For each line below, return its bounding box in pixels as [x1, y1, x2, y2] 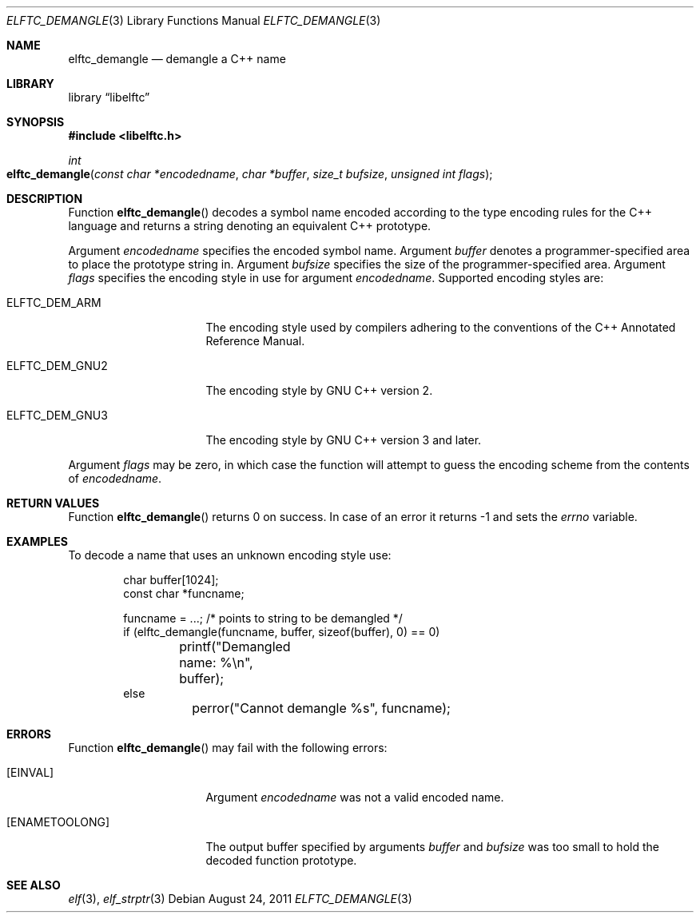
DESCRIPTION [6, 192, 83, 205]
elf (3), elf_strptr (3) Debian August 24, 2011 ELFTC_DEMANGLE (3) [68, 892, 412, 905]
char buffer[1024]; [123, 573, 219, 587]
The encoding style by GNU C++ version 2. [205, 384, 433, 397]
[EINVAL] [6, 766, 54, 779]
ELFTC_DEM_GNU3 [6, 408, 108, 422]
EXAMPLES [6, 535, 68, 548]
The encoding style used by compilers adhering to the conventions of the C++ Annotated [205, 320, 676, 334]
